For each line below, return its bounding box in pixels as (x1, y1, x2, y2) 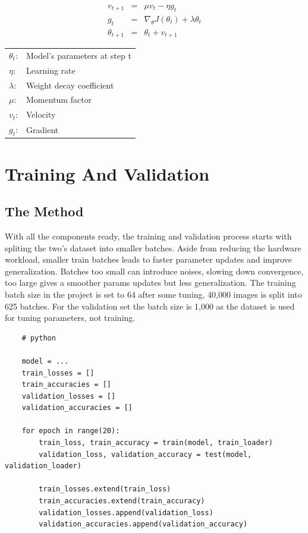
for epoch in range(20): (21, 427, 120, 436)
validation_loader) (5, 462, 81, 471)
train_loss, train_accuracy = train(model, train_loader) (39, 439, 274, 447)
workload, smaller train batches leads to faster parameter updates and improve (5, 253, 292, 266)
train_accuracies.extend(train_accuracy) (39, 497, 205, 506)
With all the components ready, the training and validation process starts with (5, 229, 292, 242)
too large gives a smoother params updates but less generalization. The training (5, 276, 296, 289)
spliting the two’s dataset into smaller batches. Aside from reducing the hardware (5, 241, 301, 254)
